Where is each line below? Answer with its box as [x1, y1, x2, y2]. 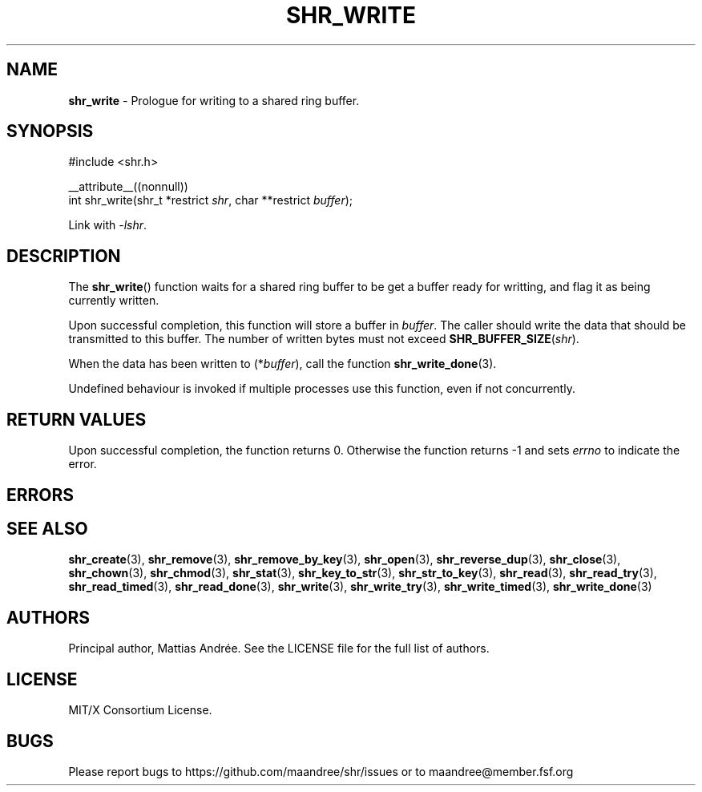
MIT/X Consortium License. [68, 703, 212, 717]
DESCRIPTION [6, 245, 121, 266]
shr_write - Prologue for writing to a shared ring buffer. [68, 93, 360, 107]
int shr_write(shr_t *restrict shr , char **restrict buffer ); [68, 193, 353, 208]
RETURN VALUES [6, 409, 147, 430]
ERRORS [6, 484, 75, 505]
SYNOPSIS [6, 121, 94, 142]
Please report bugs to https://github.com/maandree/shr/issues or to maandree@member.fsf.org [68, 764, 574, 778]
